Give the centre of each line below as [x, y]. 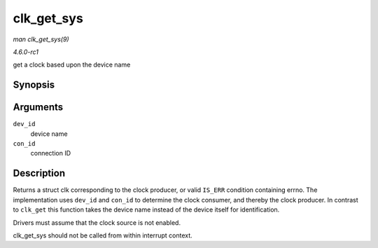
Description [39, 173]
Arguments [38, 108]
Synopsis [34, 85]
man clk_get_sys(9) [41, 39]
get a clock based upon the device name [72, 65]
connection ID [51, 153]
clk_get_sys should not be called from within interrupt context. [103, 235]
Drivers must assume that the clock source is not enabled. [97, 222]
